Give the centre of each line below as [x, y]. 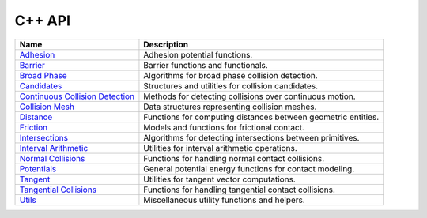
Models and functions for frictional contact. [224, 127]
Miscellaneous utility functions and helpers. [225, 200]
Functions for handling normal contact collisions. [234, 158]
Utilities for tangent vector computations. [219, 179]
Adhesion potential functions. [198, 54]
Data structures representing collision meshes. [230, 107]
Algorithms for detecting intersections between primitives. [251, 137]
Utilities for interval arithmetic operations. [221, 148]
